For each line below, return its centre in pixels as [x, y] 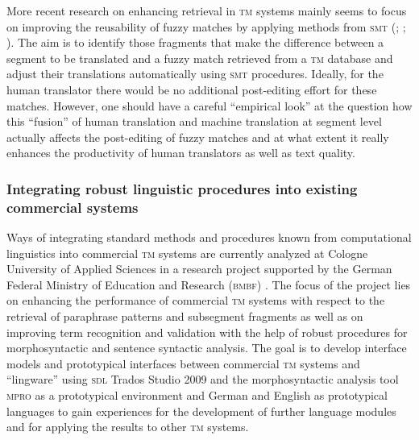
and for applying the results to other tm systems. [128, 427]
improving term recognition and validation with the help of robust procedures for [207, 332]
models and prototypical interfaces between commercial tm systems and [183, 363]
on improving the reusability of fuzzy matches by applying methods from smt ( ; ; [206, 26]
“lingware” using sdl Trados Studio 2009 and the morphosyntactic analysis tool [203, 379]
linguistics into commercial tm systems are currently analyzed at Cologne [187, 253]
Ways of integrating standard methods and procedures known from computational [209, 237]
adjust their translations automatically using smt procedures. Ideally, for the [195, 74]
